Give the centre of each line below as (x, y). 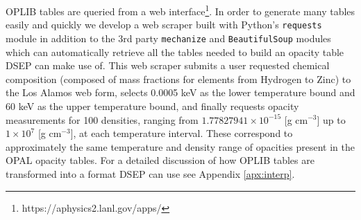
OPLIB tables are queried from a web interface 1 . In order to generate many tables (180, 10)
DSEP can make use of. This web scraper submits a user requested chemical (168, 65)
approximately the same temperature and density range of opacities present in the (180, 146)
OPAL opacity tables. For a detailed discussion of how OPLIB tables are (160, 160)
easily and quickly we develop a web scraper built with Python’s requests (164, 25)
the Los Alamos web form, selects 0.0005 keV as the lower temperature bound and (180, 92)
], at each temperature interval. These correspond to (182, 133)
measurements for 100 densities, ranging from (102, 119)
